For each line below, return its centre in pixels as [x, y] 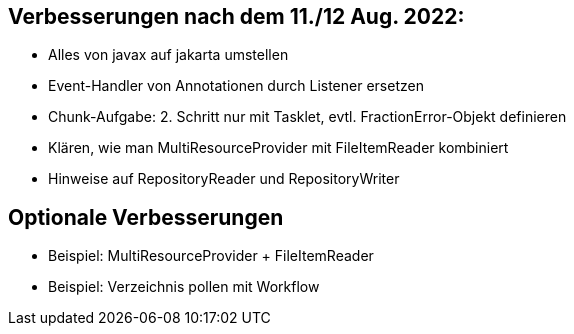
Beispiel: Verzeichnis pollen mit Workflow [184, 287]
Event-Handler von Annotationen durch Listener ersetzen [236, 86]
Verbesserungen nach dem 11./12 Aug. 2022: [236, 16]
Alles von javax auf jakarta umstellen [168, 55]
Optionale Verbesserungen [146, 217]
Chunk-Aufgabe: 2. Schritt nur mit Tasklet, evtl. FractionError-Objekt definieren [307, 117]
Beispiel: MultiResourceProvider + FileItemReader [211, 256]
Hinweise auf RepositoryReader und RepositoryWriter [224, 179]
